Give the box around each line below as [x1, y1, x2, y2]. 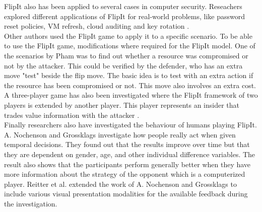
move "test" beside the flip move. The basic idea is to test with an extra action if [4, 70, 253, 81]
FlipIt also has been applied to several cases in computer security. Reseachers [4, 1, 242, 11]
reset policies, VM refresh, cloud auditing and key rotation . [4, 21, 189, 31]
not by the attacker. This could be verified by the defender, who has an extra [4, 60, 243, 70]
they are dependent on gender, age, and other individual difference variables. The [4, 149, 255, 159]
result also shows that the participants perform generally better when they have [4, 159, 251, 169]
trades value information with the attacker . [4, 109, 140, 120]
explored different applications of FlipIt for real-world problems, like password [4, 11, 245, 21]
